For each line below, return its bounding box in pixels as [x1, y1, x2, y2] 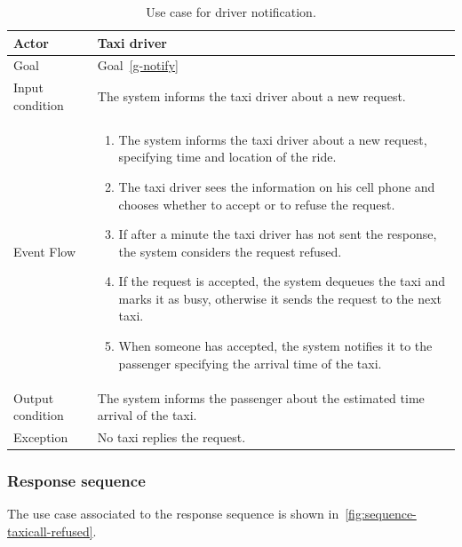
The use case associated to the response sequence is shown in [7, 504, 339, 523]
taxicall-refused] [7, 521, 93, 540]
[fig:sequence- [345, 504, 417, 523]
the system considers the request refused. [118, 242, 342, 260]
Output [13, 388, 54, 407]
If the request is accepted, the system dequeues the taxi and [118, 272, 446, 290]
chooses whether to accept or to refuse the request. [118, 194, 395, 213]
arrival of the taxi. [97, 406, 197, 424]
